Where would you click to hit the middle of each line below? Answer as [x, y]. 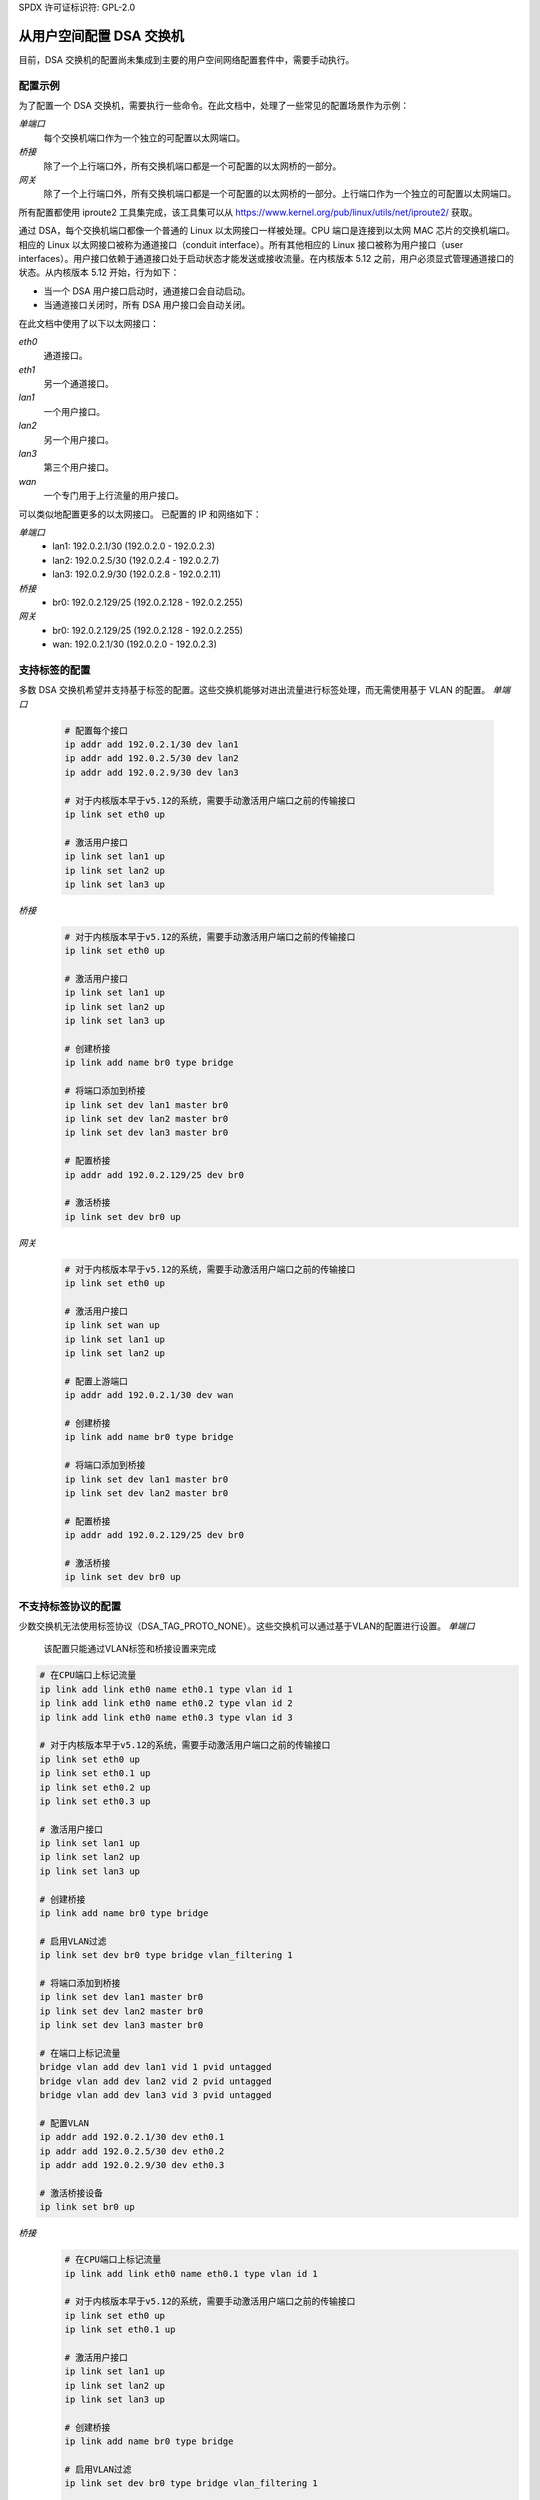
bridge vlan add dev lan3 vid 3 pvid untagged [155, 2095]
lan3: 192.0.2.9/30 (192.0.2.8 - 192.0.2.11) [137, 574]
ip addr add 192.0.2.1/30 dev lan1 [151, 744]
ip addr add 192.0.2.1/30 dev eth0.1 [132, 2137]
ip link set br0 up [87, 2207]
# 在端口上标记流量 [80, 2053]
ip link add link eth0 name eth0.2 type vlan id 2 [166, 1703]
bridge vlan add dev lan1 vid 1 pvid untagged [155, 2067]
